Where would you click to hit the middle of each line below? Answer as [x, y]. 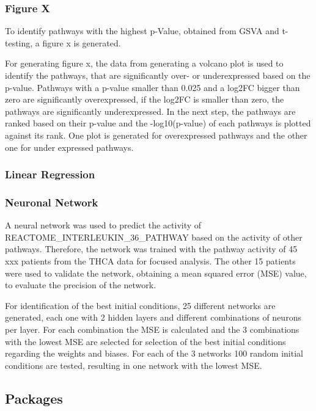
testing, [19, 42]
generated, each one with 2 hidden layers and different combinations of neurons [153, 317]
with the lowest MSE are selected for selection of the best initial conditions [145, 341]
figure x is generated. [82, 42]
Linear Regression [50, 174]
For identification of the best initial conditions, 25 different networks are [140, 305]
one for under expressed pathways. [69, 147]
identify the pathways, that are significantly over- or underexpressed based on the [158, 75]
